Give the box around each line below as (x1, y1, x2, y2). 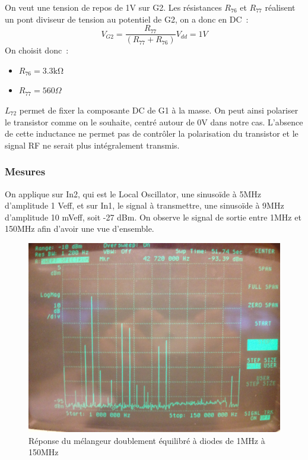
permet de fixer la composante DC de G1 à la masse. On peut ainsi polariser (19, 104, 299, 116)
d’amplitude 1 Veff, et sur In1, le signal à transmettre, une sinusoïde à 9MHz (5, 199, 284, 212)
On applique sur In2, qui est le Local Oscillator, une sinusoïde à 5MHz (5, 187, 261, 200)
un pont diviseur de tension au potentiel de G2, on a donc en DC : (5, 12, 249, 25)
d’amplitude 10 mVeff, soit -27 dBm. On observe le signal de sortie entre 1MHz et (5, 210, 301, 223)
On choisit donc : (5, 44, 69, 56)
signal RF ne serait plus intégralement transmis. (5, 138, 180, 151)
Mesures (5, 164, 46, 179)
